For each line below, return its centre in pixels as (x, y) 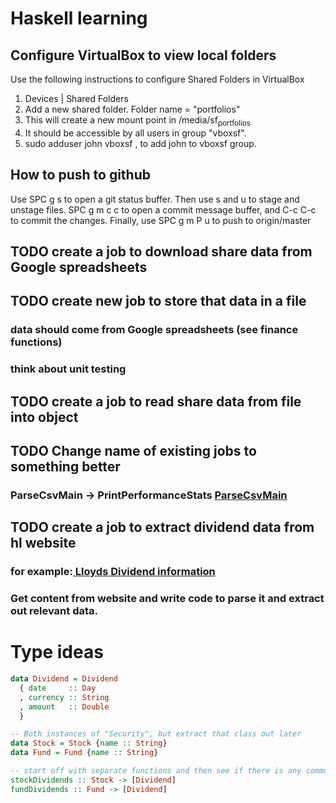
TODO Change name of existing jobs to (133, 451)
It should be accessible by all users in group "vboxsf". (135, 133)
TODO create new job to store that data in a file (158, 301)
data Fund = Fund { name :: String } (84, 753)
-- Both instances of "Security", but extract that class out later (156, 734)
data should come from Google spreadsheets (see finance (154, 330)
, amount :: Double (64, 707)
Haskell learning (79, 18)
